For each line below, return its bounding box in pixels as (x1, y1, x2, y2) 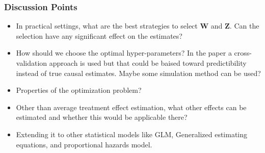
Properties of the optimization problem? (16, 85, 142, 95)
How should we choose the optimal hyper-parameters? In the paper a (16, 47, 232, 58)
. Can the (229, 20, 259, 31)
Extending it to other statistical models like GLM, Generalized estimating (16, 129, 248, 139)
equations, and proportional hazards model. (16, 139, 152, 149)
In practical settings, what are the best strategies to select (16, 20, 198, 31)
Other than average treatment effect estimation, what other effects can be (16, 101, 247, 112)
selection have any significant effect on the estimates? (16, 30, 182, 41)
